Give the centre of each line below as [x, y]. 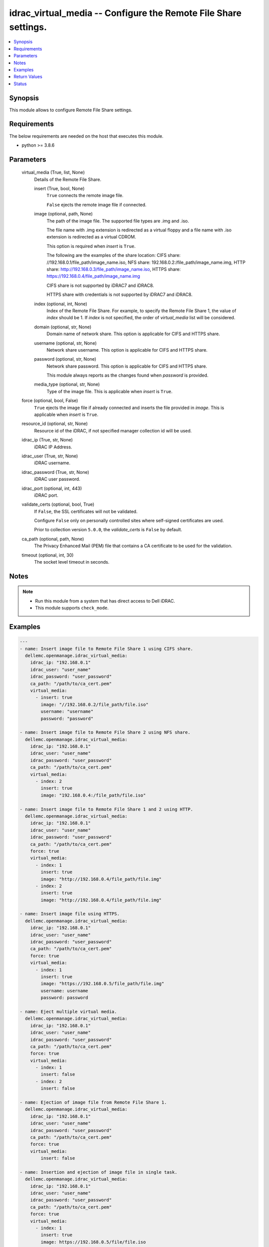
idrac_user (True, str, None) [50, 456]
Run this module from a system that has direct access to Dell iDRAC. [105, 601]
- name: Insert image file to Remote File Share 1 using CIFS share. [106, 649]
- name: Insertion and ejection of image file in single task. [99, 1172]
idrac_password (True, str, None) [56, 472]
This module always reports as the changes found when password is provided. [128, 375]
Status [20, 84]
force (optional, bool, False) [50, 401]
